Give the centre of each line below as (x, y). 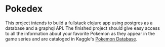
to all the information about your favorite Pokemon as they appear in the (80, 33)
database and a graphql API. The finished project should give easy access (83, 28)
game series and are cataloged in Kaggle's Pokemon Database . (71, 39)
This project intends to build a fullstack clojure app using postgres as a (79, 23)
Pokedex (24, 9)
